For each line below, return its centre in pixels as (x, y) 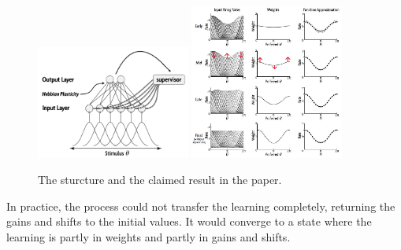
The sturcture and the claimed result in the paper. (160, 180)
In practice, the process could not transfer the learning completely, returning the (201, 206)
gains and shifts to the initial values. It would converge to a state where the (189, 221)
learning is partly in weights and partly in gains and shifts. (149, 237)
